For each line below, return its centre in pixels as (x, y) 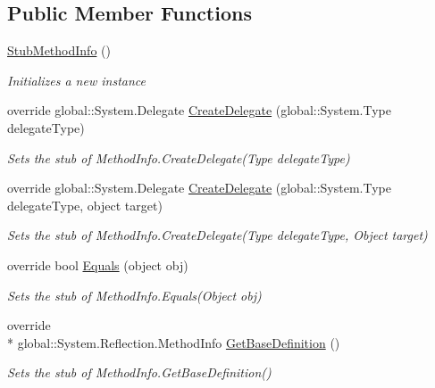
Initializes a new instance (76, 80)
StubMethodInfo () (59, 50)
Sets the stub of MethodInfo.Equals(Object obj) (134, 295)
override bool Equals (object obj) (98, 264)
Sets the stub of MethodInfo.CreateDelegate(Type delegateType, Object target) (217, 235)
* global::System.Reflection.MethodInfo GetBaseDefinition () (174, 342)
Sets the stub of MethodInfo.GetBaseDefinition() (139, 372)
